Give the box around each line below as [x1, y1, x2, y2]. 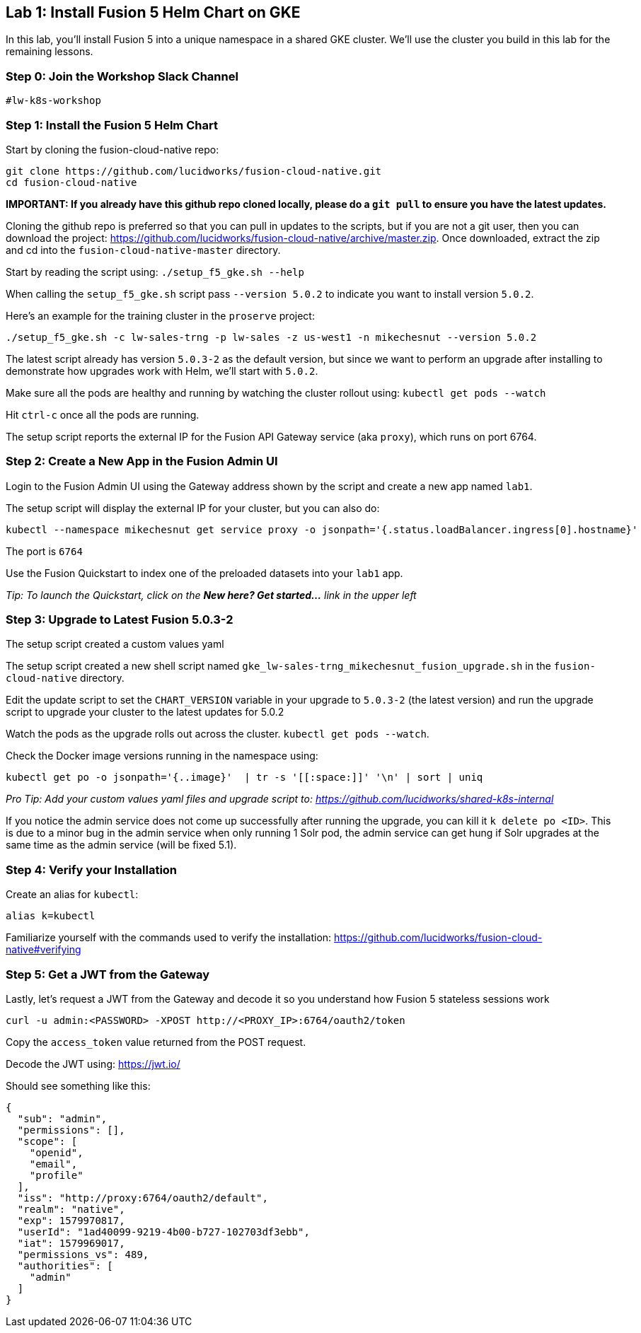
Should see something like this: [6, 1079, 151, 1092]
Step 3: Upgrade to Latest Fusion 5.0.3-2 [6, 612, 233, 627]
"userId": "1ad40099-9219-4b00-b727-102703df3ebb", [17, 1226, 310, 1238]
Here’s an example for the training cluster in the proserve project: [6, 309, 315, 322]
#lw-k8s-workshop [6, 95, 101, 107]
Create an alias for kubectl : [6, 888, 139, 901]
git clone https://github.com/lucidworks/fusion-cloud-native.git [6, 165, 382, 177]
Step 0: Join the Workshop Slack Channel [6, 69, 238, 83]
